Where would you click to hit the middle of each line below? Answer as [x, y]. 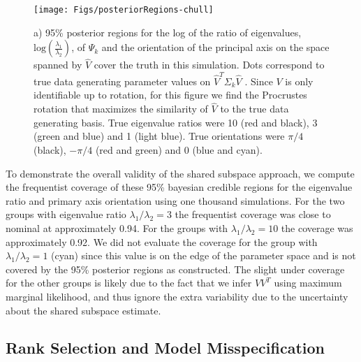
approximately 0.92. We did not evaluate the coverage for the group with [162, 241]
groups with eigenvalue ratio [66, 214]
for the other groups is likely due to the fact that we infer [129, 283]
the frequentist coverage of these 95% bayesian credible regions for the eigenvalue [179, 187]
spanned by [58, 65]
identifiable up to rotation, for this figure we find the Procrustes [170, 95]
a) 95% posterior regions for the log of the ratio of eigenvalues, [168, 32]
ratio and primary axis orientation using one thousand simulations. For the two [175, 200]
